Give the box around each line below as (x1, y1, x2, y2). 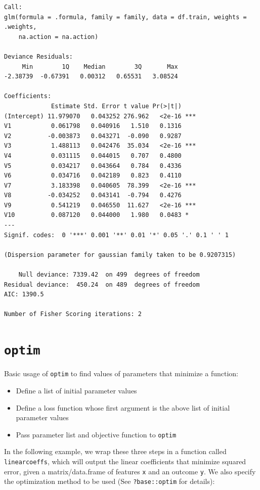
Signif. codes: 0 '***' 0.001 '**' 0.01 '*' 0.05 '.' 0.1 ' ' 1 (4, 231, 229, 239)
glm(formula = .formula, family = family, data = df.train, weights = (4, 13, 247, 21)
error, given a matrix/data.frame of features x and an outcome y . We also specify (4, 466, 256, 476)
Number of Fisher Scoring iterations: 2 (4, 310, 142, 318)
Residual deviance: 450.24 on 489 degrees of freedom (4, 281, 200, 288)
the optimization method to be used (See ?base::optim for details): (4, 476, 215, 486)
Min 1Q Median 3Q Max (22, 63, 178, 70)
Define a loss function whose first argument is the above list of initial (16, 402, 230, 413)
